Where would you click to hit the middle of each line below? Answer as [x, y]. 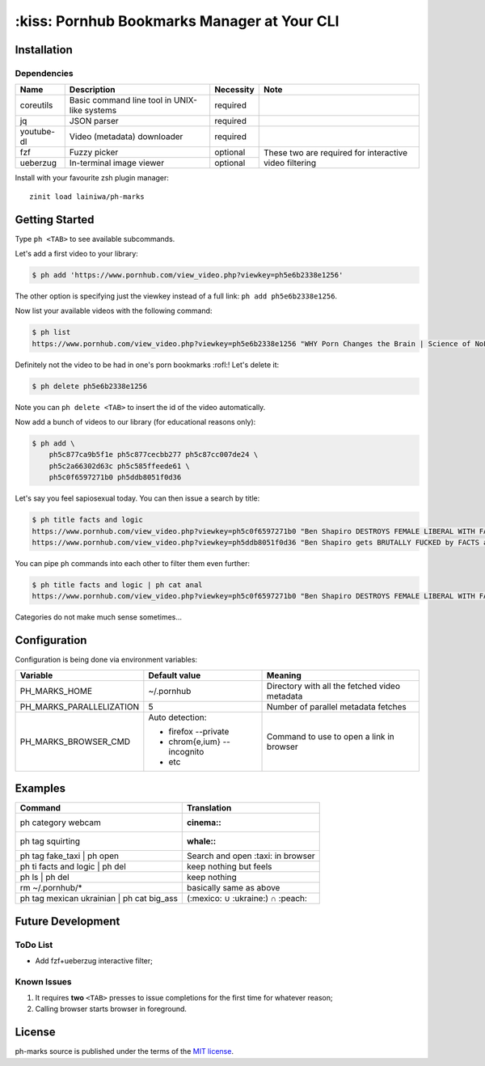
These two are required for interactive [335, 152]
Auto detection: [177, 717]
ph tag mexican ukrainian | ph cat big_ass [99, 899]
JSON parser [94, 121]
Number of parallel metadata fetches [337, 706]
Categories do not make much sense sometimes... [98, 617]
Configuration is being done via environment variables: [106, 660]
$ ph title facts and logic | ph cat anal [117, 585]
